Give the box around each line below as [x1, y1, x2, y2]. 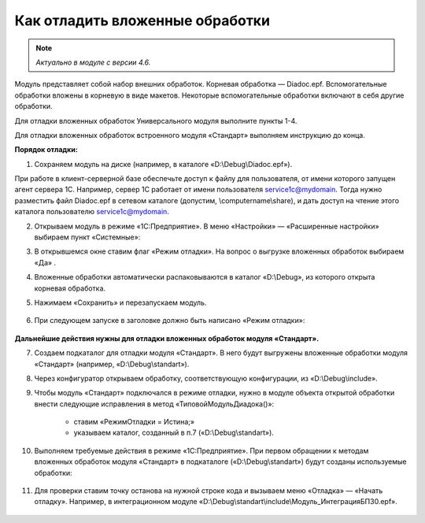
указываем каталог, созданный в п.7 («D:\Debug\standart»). [73, 428, 275, 437]
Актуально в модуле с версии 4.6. [35, 57, 151, 67]
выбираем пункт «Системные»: [34, 232, 141, 242]
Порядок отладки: [14, 145, 78, 154]
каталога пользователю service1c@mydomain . [14, 207, 169, 217]
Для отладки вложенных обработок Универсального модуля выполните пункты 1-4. [14, 116, 297, 125]
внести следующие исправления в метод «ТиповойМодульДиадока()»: [34, 399, 275, 409]
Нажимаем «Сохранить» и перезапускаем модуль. [34, 298, 207, 307]
